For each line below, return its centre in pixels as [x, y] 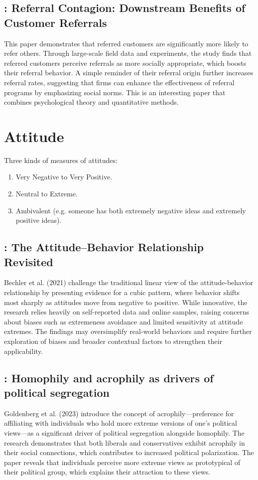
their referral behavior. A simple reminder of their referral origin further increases [129, 73]
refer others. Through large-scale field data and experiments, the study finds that [128, 53]
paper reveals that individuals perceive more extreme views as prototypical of [122, 462]
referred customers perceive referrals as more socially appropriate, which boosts [125, 63]
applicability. [24, 351]
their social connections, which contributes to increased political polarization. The [129, 452]
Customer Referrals [56, 22]
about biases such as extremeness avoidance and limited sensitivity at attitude [124, 321]
